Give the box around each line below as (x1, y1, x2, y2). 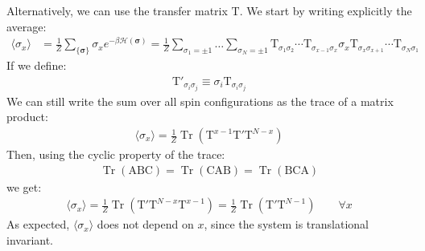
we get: (6, 178, 42, 195)
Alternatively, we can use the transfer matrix (6, 2, 228, 18)
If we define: (6, 57, 67, 74)
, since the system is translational (204, 216, 369, 233)
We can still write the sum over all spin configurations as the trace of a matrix (6, 92, 394, 109)
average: (6, 18, 47, 34)
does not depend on (97, 216, 194, 233)
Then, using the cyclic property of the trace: (6, 146, 225, 163)
